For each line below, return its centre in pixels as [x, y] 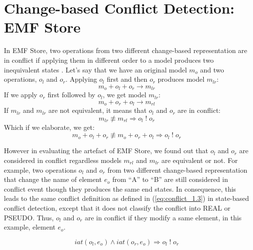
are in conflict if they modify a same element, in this [163, 217]
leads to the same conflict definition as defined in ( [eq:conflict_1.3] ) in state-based [126, 198]
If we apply [21, 95]
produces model [181, 79]
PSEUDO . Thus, [29, 217]
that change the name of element [53, 179]
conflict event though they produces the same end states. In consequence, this [120, 188]
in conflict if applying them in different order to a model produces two [109, 60]
